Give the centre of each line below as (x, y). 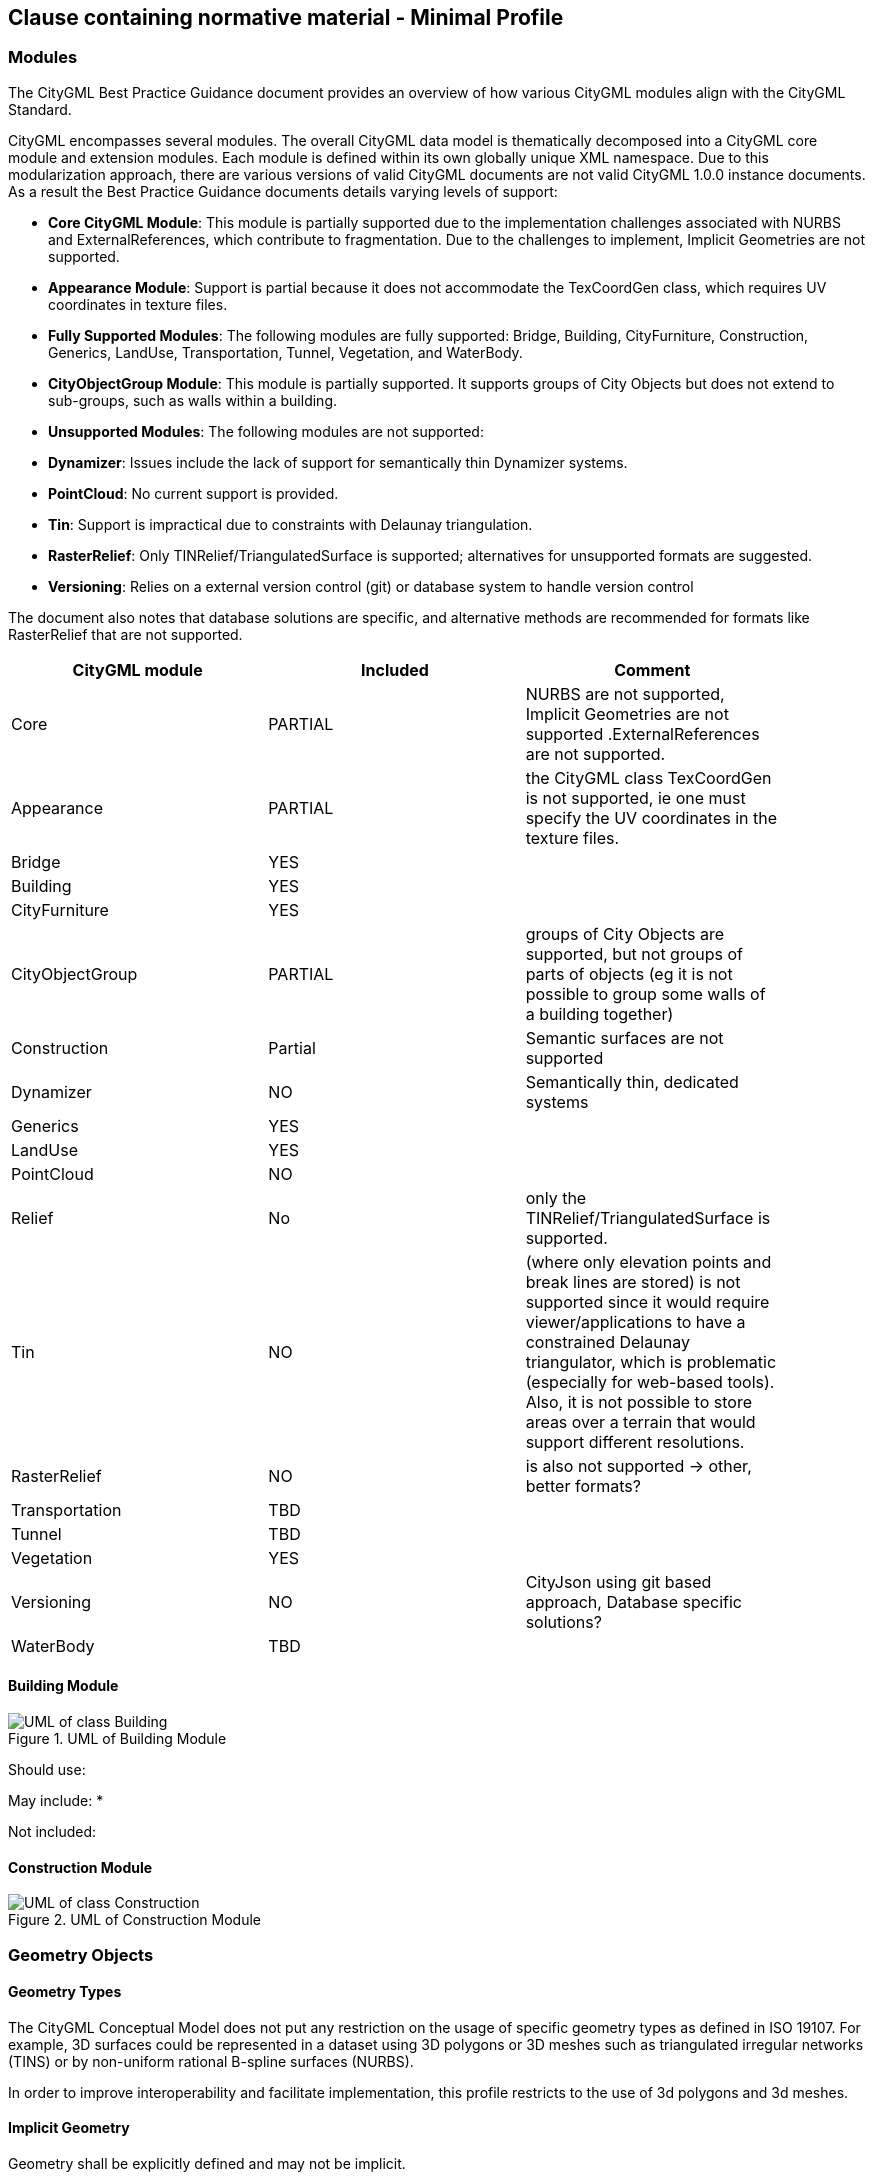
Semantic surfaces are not (624, 1037)
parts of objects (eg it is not (629, 973)
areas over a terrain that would (640, 1421)
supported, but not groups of (634, 953)
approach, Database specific (633, 1601)
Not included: (52, 1832)
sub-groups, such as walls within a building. (192, 400)
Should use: (47, 1770)
